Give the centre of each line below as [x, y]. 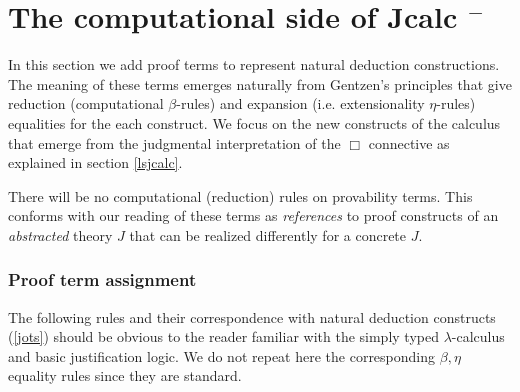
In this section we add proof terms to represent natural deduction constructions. [254, 64]
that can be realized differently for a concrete [268, 234]
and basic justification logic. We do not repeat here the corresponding [222, 355]
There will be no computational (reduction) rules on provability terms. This [240, 195]
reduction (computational [86, 103]
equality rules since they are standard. [125, 375]
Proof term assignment [102, 279]
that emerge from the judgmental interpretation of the [174, 142]
